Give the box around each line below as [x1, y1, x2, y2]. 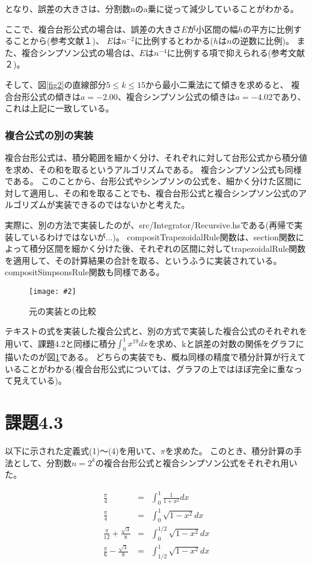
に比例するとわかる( [134, 34, 214, 47]
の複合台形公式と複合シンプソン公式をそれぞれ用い [95, 456, 298, 469]
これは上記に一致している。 [5, 102, 114, 114]
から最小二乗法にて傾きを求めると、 [145, 78, 289, 90]
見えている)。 [13, 374, 67, 387]
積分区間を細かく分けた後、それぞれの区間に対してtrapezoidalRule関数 [29, 242, 306, 255]
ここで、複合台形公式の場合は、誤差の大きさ [5, 22, 182, 35]
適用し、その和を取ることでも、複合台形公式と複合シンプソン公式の [29, 186, 299, 199]
